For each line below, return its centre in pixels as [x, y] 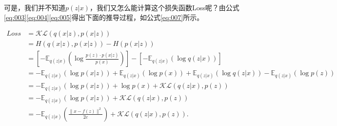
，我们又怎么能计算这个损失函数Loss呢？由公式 [164, 7]
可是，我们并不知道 [35, 7]
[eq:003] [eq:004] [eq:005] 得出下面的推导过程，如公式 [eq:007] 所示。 [104, 17]
